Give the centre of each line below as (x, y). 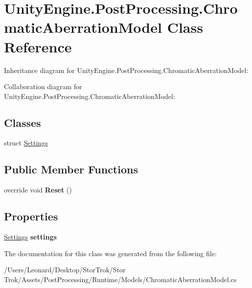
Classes (23, 122)
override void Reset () (38, 190)
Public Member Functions (71, 169)
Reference (38, 46)
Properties (31, 216)
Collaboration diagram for (43, 86)
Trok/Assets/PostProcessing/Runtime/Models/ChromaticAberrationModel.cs (120, 279)
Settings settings (30, 237)
